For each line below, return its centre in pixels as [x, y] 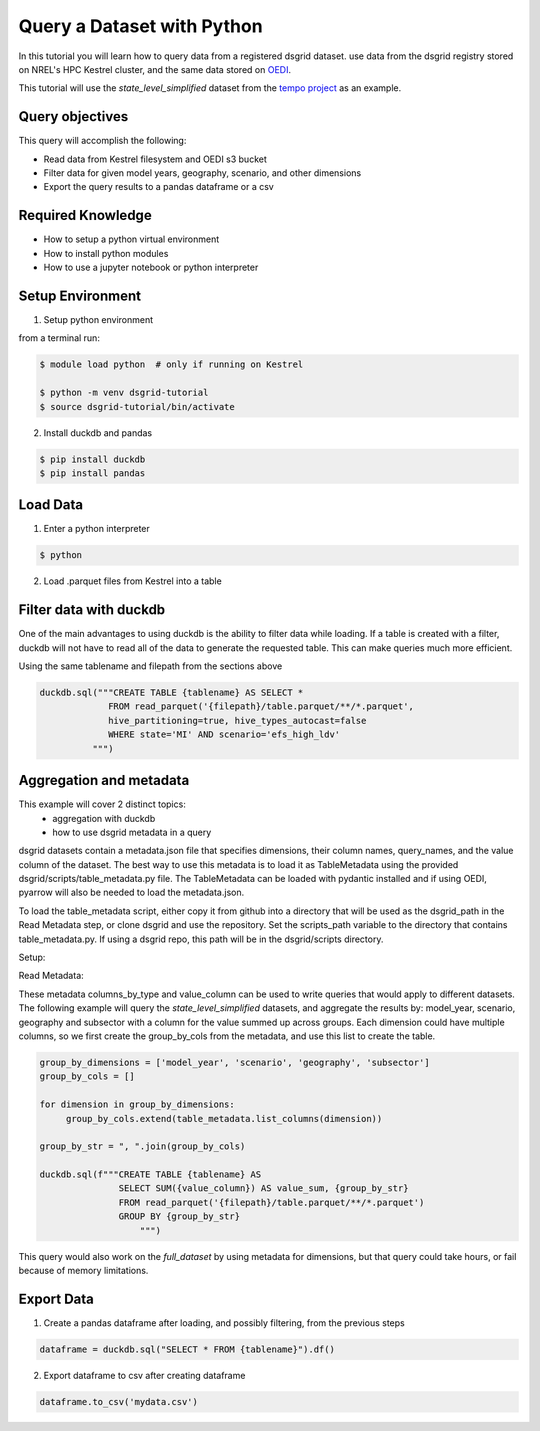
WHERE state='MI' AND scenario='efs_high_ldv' [224, 734]
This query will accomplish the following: [102, 141]
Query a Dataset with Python [141, 26]
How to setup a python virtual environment [131, 239]
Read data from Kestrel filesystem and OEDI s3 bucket [155, 159]
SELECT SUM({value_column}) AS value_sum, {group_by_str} [263, 1188]
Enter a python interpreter [96, 529]
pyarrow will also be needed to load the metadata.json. [131, 892]
